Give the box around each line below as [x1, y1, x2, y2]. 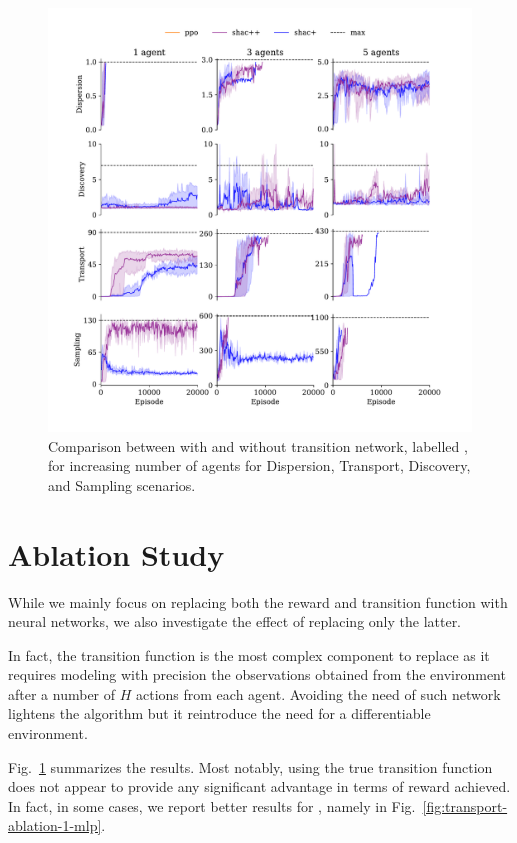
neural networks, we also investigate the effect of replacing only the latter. [8, 611, 462, 632]
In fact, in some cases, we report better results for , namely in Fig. [8, 795, 416, 816]
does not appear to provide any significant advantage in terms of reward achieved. [8, 776, 511, 797]
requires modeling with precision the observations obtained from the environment [8, 664, 506, 685]
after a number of [8, 683, 116, 704]
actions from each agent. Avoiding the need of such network [136, 683, 501, 704]
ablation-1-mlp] [8, 815, 102, 836]
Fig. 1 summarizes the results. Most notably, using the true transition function [8, 756, 493, 777]
